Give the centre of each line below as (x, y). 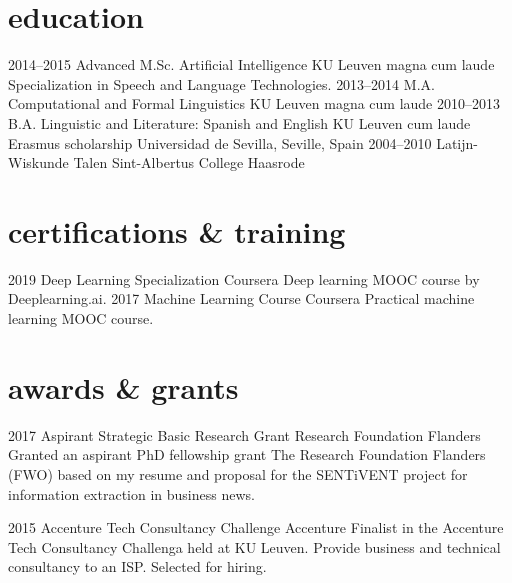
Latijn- (457, 142)
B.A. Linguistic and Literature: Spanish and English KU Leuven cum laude (239, 122)
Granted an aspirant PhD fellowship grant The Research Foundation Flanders (247, 454)
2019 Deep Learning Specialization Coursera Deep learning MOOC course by (244, 278)
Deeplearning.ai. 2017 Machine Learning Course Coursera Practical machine (241, 298)
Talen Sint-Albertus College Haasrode (189, 162)
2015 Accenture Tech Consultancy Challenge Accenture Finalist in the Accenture (256, 527)
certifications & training (177, 230)
